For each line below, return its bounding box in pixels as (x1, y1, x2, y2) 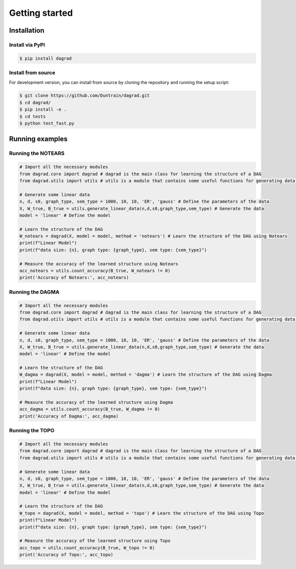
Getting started (9, 7, 73, 18)
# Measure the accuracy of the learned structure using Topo (19, 538, 171, 544)
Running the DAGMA (9, 288, 60, 295)
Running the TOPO (9, 427, 55, 434)
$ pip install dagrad (19, 55, 72, 61)
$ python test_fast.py (19, 121, 74, 126)
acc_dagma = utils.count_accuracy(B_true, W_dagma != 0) (19, 406, 160, 412)
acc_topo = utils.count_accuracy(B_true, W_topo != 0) (19, 545, 155, 551)
